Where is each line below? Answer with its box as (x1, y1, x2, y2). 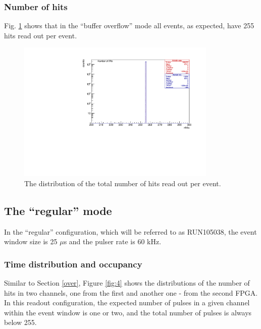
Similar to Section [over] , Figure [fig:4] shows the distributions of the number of (4, 277, 250, 288)
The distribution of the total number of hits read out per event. (24, 178, 221, 188)
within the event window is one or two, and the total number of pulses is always (4, 307, 252, 317)
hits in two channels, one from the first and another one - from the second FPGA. (4, 287, 258, 298)
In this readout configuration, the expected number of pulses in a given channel (4, 297, 250, 308)
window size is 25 (4, 236, 58, 247)
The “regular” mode (4, 202, 112, 218)
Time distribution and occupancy (4, 257, 142, 270)
